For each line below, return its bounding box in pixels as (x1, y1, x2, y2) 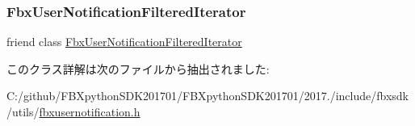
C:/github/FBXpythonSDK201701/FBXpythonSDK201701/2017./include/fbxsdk (6, 87, 409, 104)
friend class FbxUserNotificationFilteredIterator (6, 33, 242, 50)
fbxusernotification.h (39, 103, 140, 120)
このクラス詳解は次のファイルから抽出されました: (6, 60, 270, 77)
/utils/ (6, 103, 40, 120)
